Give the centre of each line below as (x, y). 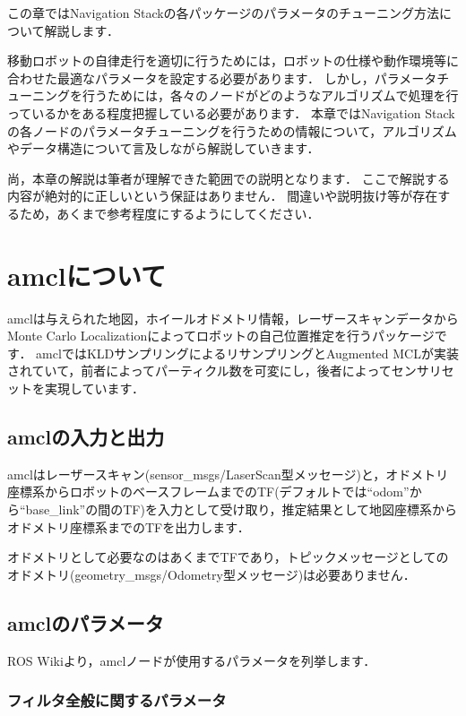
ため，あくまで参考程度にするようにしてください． (169, 213)
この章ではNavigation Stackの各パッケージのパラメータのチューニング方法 (223, 13)
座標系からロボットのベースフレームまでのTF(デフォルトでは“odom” (208, 492)
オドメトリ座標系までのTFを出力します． (129, 526)
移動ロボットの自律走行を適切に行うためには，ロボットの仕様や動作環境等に (233, 60)
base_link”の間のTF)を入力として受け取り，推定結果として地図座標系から (242, 509)
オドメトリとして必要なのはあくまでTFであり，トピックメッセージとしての (228, 557)
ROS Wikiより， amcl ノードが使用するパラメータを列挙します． (192, 660)
